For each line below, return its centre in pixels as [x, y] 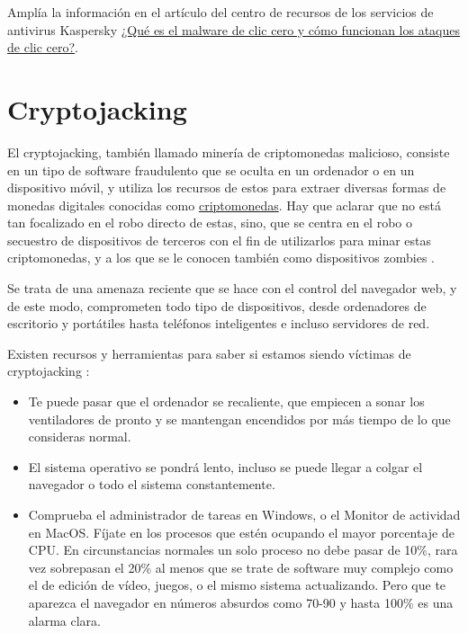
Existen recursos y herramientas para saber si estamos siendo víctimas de [209, 353]
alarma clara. [64, 620]
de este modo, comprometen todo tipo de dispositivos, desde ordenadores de [217, 305]
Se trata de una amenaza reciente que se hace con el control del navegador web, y [232, 288]
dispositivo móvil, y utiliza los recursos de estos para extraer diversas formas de [227, 187]
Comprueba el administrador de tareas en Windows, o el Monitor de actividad [244, 514]
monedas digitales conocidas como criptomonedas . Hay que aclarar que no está [224, 205]
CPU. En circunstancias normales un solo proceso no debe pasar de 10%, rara [243, 550]
